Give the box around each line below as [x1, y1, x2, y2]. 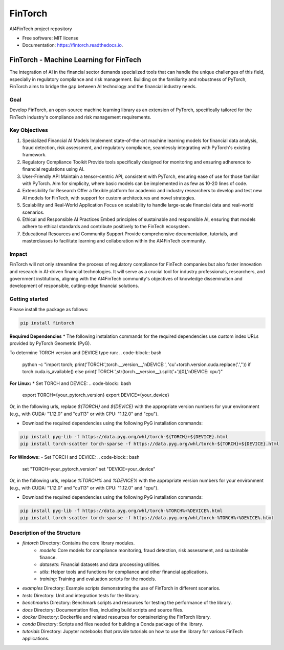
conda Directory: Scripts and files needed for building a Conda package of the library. [22, 621, 204, 627]
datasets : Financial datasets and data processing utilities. [39, 561, 161, 567]
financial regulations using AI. [22, 166, 85, 172]
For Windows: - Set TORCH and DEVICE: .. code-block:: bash [9, 454, 140, 460]
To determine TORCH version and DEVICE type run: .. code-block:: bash [9, 350, 162, 356]
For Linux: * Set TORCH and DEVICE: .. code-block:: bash [9, 380, 132, 387]
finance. [39, 554, 57, 560]
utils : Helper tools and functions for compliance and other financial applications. [39, 568, 208, 575]
